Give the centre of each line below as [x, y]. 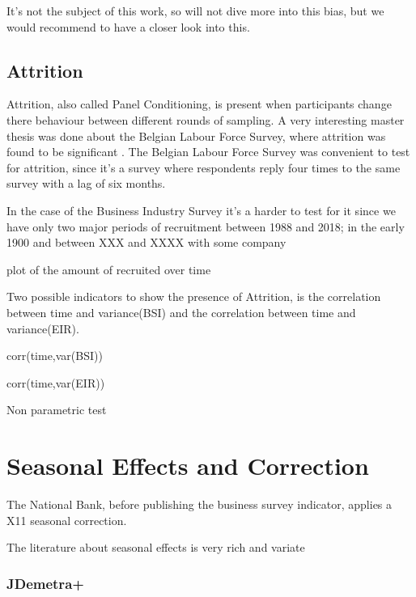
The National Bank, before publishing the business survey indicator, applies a [200, 504]
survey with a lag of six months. [86, 183]
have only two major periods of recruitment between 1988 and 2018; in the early [206, 226]
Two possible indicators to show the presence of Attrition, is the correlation [194, 296]
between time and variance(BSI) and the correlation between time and [181, 312]
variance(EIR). [43, 328]
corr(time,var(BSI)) [55, 356]
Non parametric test [57, 410]
